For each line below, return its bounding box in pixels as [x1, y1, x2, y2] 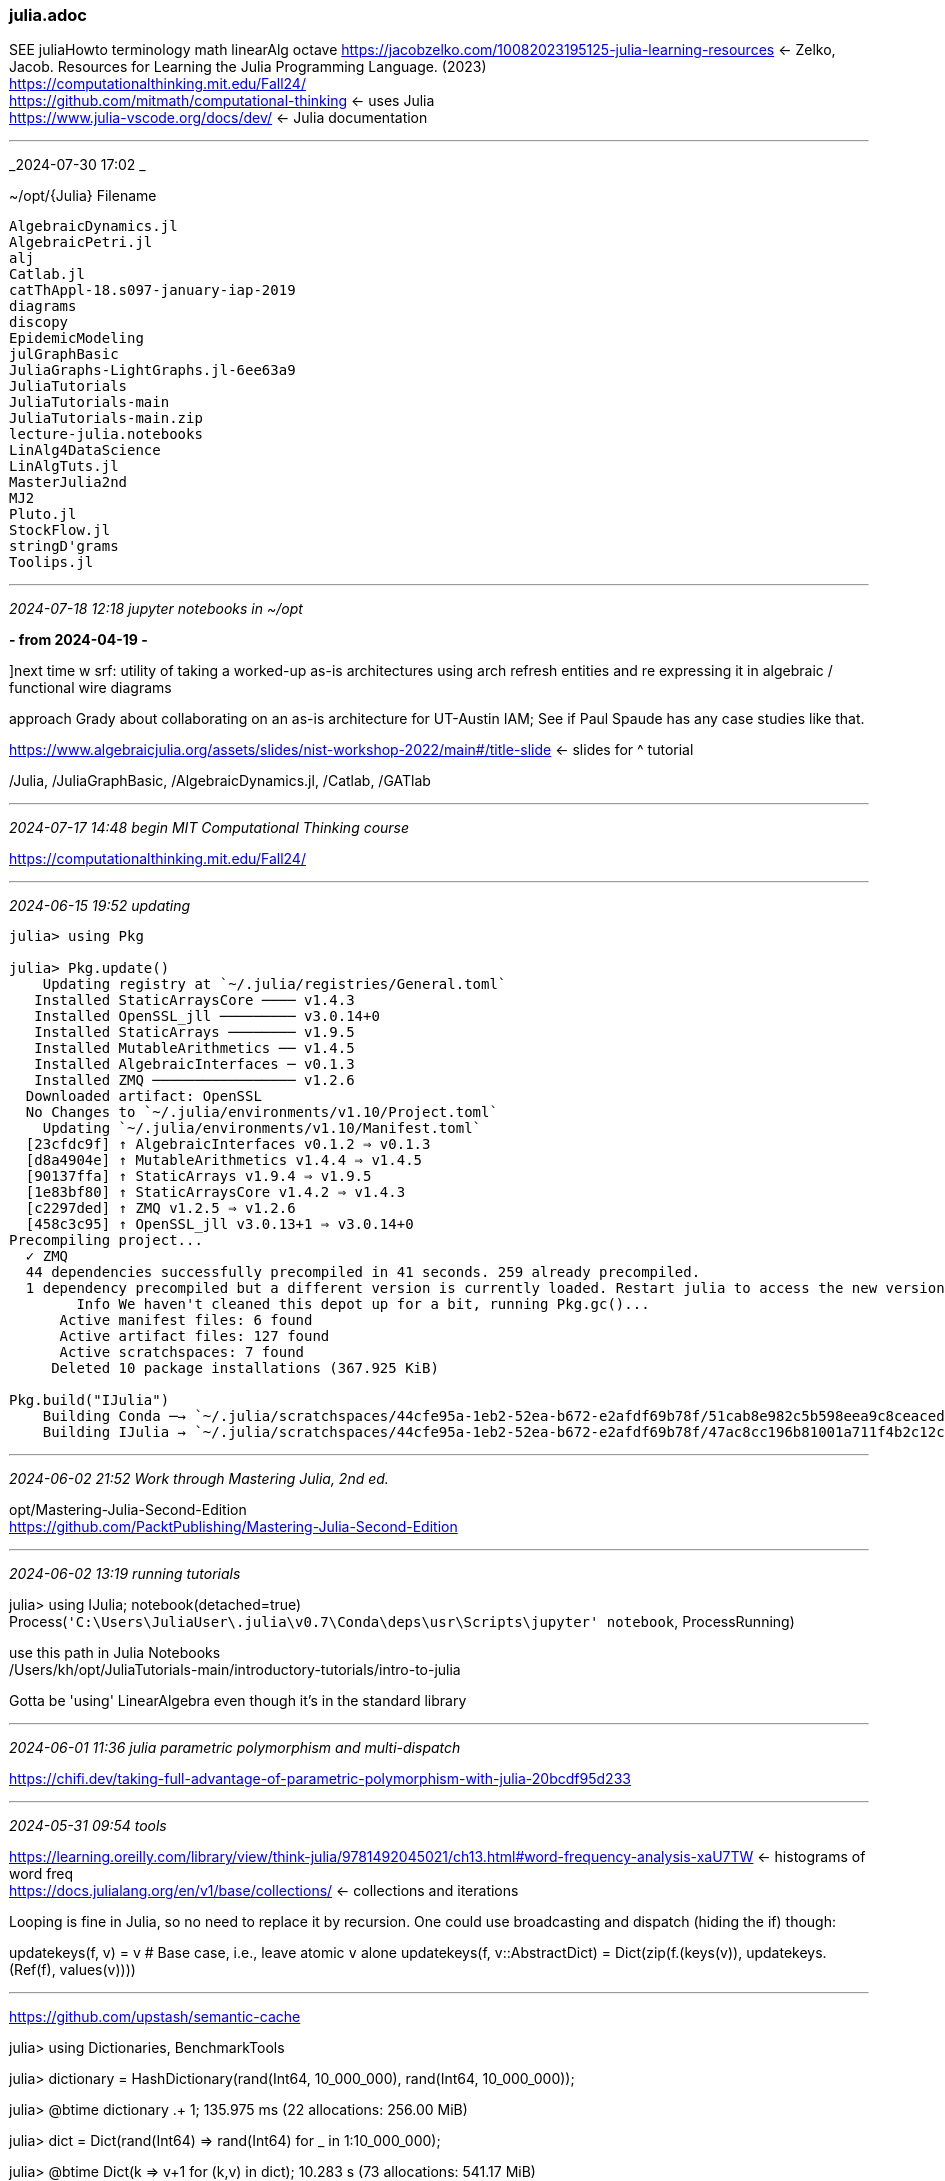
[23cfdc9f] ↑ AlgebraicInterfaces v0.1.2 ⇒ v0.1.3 [25, 1136, 431, 1153]
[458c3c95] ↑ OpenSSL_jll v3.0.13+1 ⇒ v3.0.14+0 [25, 1216, 414, 1233]
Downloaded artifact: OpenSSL [25, 1088, 262, 1105]
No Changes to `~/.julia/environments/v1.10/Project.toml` [25, 1104, 498, 1121]
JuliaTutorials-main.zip [9, 410, 203, 427]
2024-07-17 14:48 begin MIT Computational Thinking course [9, 819, 410, 837]
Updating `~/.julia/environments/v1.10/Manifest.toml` [42, 1120, 482, 1137]
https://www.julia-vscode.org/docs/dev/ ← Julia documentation [9, 109, 428, 127]
